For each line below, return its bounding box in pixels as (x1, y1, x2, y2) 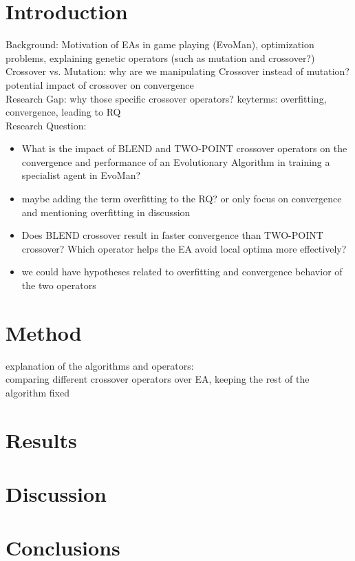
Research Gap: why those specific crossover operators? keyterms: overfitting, (6, 91, 327, 105)
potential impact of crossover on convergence (6, 77, 194, 92)
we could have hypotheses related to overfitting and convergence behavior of (21, 264, 343, 279)
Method (6, 318, 82, 346)
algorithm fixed (6, 385, 70, 399)
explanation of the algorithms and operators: (6, 358, 194, 372)
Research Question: (6, 118, 87, 132)
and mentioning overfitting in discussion (21, 204, 191, 219)
